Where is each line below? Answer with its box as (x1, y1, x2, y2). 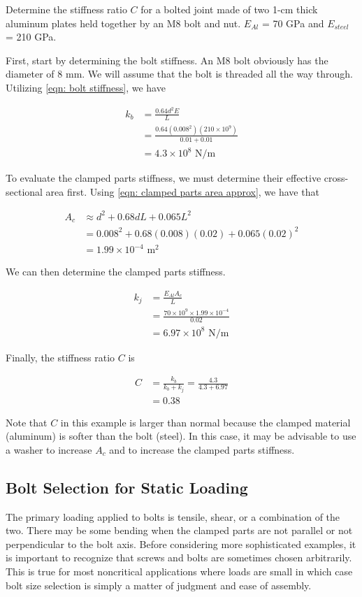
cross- (324, 171, 349, 185)
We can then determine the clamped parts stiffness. (6, 264, 226, 279)
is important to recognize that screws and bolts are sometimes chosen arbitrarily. (6, 550, 352, 565)
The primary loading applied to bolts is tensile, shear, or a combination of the (6, 509, 340, 524)
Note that (6, 415, 48, 429)
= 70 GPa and (261, 15, 324, 30)
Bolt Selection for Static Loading (6, 476, 248, 498)
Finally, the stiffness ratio (6, 350, 115, 364)
